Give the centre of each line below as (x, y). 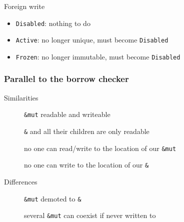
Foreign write (24, 6)
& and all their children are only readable (87, 131)
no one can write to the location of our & (86, 165)
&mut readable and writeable (67, 114)
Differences (21, 181)
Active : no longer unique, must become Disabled (92, 40)
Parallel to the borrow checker (66, 79)
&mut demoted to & (53, 198)
